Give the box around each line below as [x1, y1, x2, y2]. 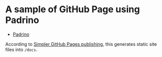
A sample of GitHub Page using [5, 4, 140, 15]
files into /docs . [5, 46, 37, 52]
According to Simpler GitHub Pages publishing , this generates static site [5, 41, 157, 47]
